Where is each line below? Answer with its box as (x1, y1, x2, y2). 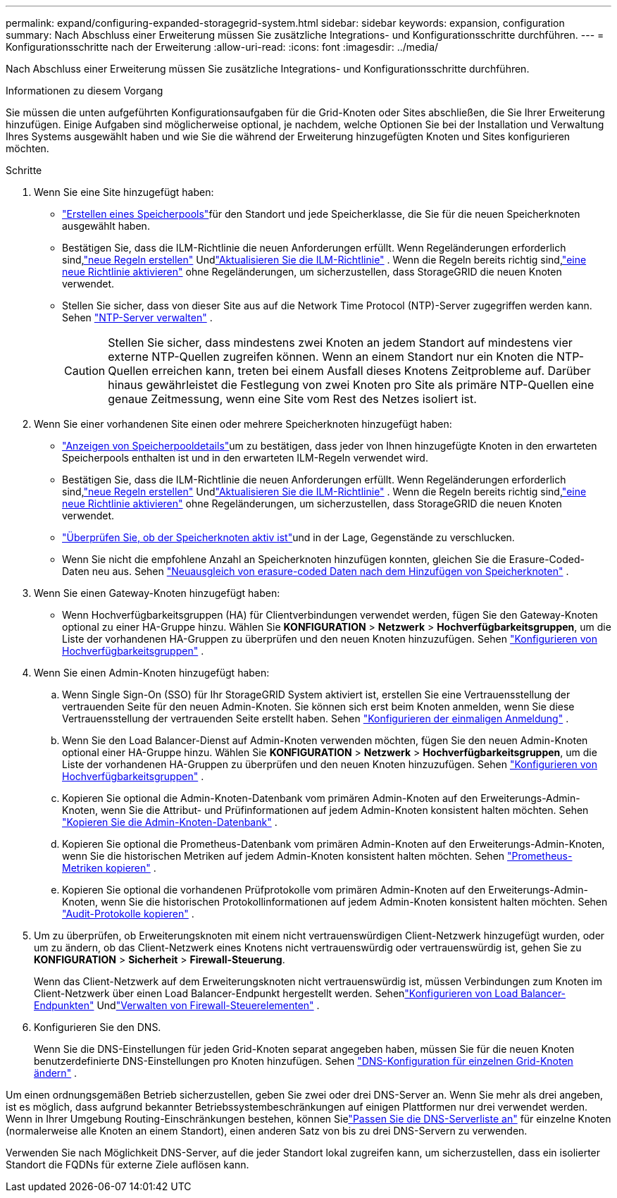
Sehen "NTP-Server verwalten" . (62, 311, 213, 323)
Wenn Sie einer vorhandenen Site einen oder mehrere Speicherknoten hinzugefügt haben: (34, 418, 452, 430)
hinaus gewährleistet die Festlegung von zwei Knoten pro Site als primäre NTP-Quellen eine (108, 378, 594, 392)
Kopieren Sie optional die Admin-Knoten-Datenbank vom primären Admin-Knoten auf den (62, 792, 478, 804)
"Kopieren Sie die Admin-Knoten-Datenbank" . (62, 816, 278, 828)
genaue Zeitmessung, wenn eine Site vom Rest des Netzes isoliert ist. (108, 392, 477, 406)
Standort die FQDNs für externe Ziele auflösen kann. (6, 1159, 249, 1171)
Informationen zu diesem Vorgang (6, 85, 163, 97)
